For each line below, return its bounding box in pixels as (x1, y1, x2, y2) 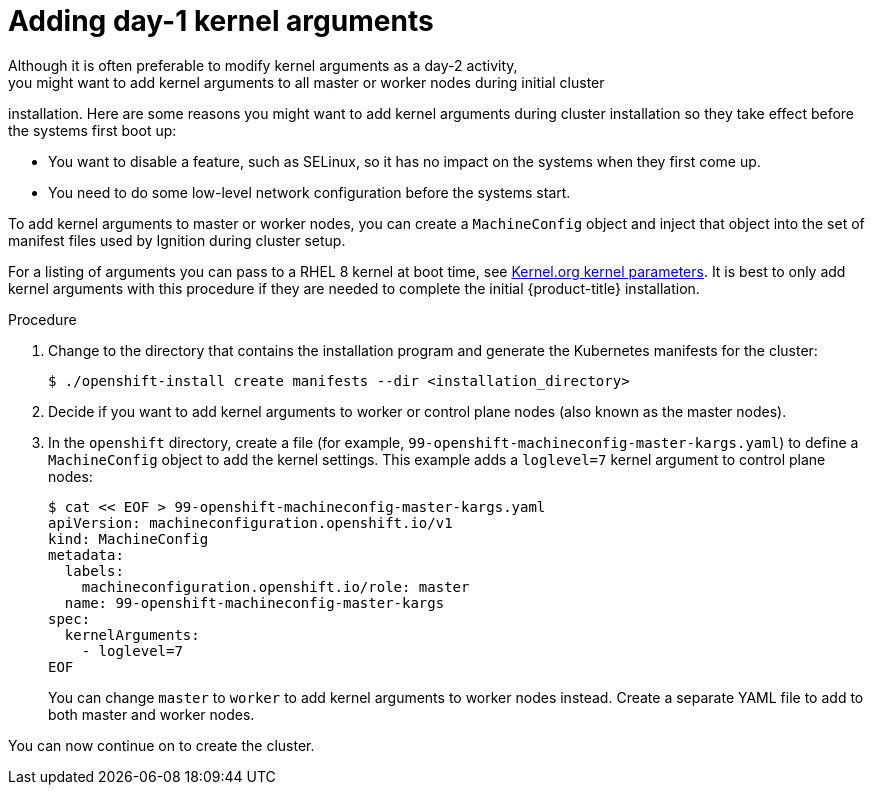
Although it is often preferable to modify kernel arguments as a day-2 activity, (8, 56, 518, 74)
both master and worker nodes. (48, 705, 255, 723)
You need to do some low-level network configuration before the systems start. (48, 183, 571, 201)
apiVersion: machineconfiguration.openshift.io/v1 (48, 514, 453, 531)
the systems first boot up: (8, 121, 177, 139)
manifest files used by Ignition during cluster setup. (8, 231, 346, 249)
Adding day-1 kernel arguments (8, 4, 434, 38)
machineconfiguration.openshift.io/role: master (81, 578, 470, 595)
